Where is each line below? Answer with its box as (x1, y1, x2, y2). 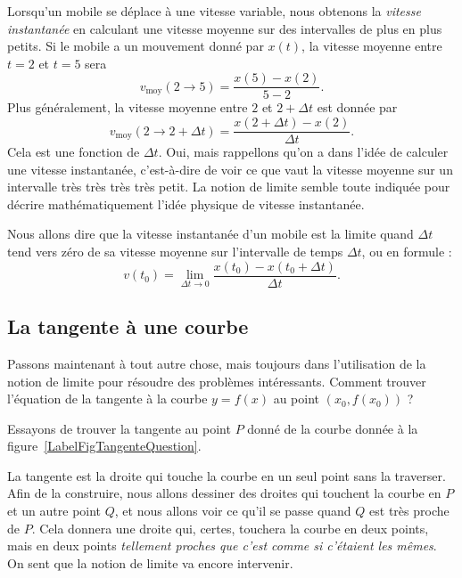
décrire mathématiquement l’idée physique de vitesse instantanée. (7, 194, 365, 213)
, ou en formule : (361, 242, 452, 261)
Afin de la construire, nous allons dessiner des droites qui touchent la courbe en (7, 484, 441, 502)
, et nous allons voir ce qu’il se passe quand (114, 501, 351, 520)
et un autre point (7, 501, 102, 520)
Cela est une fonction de (7, 142, 140, 161)
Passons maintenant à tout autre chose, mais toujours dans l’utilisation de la (7, 354, 426, 372)
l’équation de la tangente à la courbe (7, 389, 208, 408)
